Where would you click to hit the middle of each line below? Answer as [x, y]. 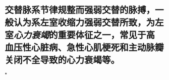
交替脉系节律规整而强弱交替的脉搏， [80, 10]
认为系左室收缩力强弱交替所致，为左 [89, 23]
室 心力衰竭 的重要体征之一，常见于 [76, 35]
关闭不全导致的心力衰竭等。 [62, 60]
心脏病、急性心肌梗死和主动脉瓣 [98, 48]
